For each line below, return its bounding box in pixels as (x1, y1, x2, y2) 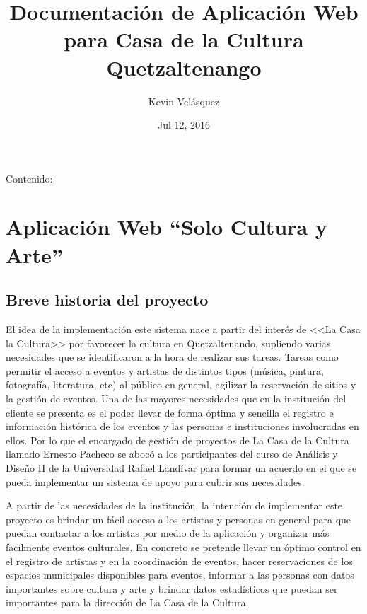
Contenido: (6, 170, 53, 185)
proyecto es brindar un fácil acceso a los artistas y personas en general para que (6, 511, 351, 526)
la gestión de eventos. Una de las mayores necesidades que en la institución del (6, 391, 346, 406)
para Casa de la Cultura (64, 25, 304, 54)
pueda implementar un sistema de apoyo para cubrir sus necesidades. (6, 474, 305, 489)
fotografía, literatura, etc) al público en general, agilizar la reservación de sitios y (6, 377, 356, 392)
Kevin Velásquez (148, 93, 220, 108)
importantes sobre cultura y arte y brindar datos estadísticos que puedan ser (6, 581, 338, 596)
